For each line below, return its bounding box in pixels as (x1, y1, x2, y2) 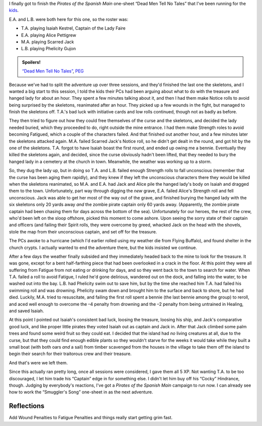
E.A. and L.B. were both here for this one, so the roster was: (9, 16, 129, 22)
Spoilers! (22, 59, 41, 65)
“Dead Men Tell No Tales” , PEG (22, 68, 84, 74)
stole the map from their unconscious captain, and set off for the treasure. (9, 229, 157, 234)
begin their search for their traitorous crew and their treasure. (9, 351, 132, 357)
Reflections (9, 402, 45, 410)
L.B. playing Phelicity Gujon (21, 46, 76, 52)
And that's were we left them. (9, 360, 68, 366)
